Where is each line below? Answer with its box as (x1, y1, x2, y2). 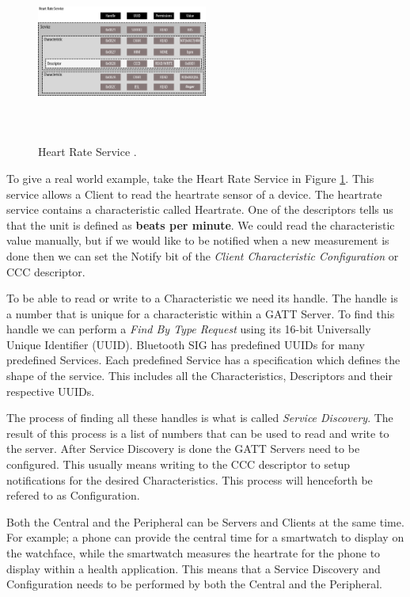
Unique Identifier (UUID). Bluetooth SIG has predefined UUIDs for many (6, 336, 365, 352)
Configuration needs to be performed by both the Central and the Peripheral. (6, 576, 383, 592)
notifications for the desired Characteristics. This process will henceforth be (6, 471, 373, 488)
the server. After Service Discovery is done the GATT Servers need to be (6, 440, 360, 457)
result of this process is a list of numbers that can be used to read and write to (6, 424, 389, 441)
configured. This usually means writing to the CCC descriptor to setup (6, 456, 351, 473)
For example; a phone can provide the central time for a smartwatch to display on (6, 529, 404, 546)
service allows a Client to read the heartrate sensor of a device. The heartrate (6, 185, 382, 202)
